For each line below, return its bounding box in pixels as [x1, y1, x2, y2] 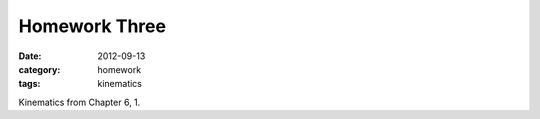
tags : [18, 78, 41, 90]
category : [18, 63, 61, 75]
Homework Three [18, 15, 167, 37]
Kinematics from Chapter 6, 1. [18, 96, 141, 108]
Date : [18, 50, 42, 62]
